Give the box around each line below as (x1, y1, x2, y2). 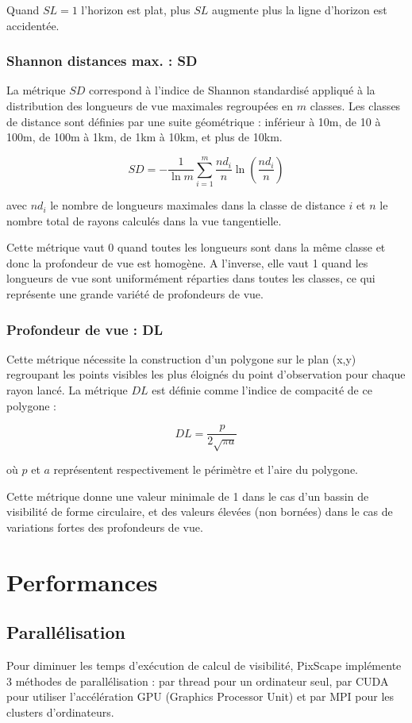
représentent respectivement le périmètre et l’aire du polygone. (53, 461, 358, 478)
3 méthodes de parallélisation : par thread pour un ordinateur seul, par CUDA (6, 672, 389, 689)
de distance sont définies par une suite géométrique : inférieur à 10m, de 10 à (6, 113, 381, 129)
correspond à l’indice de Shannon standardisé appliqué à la (89, 82, 375, 98)
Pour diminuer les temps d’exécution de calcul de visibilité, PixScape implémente (6, 657, 402, 674)
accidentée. (6, 17, 60, 33)
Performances (6, 565, 158, 598)
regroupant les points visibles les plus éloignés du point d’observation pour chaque (6, 366, 406, 383)
